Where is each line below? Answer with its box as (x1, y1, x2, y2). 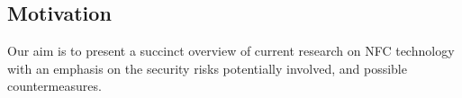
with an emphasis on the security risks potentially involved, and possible (7, 58, 407, 77)
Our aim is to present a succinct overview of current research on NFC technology (7, 41, 455, 60)
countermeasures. (7, 76, 102, 95)
